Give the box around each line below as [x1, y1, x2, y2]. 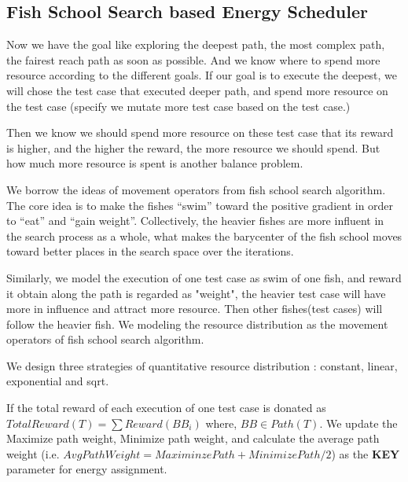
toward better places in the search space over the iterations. [6, 243, 294, 259]
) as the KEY [331, 445, 400, 462]
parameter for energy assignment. [6, 461, 167, 477]
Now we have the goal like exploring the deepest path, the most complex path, [6, 36, 385, 53]
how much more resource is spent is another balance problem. [6, 155, 303, 171]
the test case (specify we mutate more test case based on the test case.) [6, 98, 351, 114]
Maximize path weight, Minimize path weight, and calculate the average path [6, 430, 380, 447]
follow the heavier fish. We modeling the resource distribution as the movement [6, 315, 388, 332]
